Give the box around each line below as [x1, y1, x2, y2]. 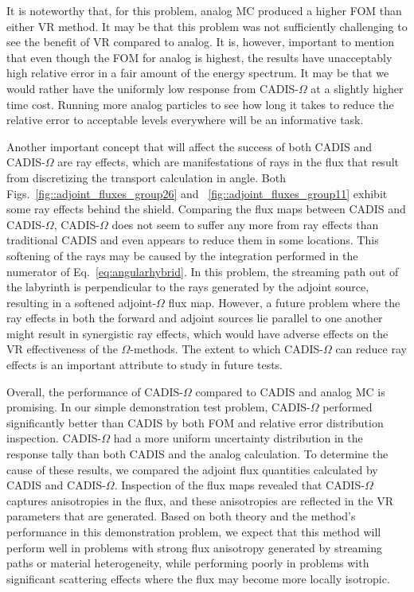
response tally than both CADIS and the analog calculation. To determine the [6, 446, 389, 462]
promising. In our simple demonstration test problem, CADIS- [6, 399, 310, 415]
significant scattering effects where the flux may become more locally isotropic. [6, 570, 390, 586]
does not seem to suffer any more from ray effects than [111, 216, 379, 232]
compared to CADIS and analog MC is [195, 383, 385, 399]
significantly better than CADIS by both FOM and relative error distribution [6, 414, 384, 430]
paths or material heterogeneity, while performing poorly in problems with [6, 555, 369, 571]
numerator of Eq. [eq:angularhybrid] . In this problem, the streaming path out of [6, 263, 399, 279]
